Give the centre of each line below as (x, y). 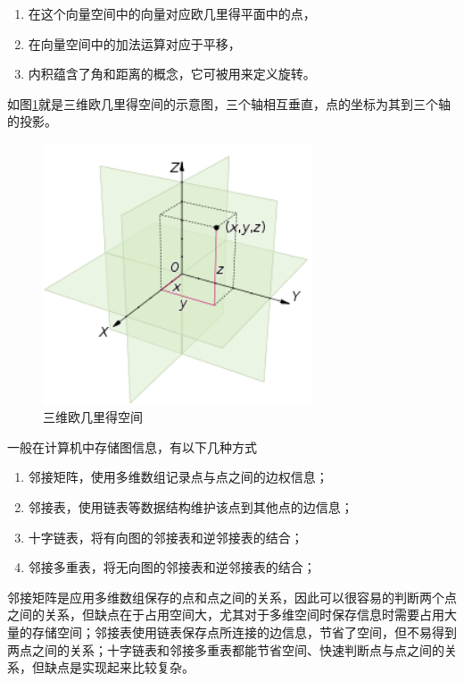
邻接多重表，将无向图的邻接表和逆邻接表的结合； (172, 567)
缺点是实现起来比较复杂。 (119, 667)
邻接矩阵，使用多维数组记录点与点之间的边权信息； (178, 477)
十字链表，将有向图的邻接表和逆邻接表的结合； (166, 537)
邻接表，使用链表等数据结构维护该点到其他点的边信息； (191, 507)
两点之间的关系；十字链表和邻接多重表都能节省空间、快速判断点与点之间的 (226, 649)
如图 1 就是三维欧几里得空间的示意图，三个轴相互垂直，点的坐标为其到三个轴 (229, 103)
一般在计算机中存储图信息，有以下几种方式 (132, 446)
